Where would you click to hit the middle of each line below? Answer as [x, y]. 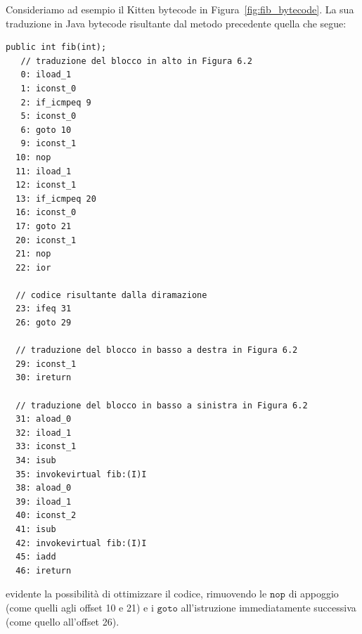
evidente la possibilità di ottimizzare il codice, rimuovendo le [136, 594]
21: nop [33, 254]
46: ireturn [44, 570]
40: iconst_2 [46, 516]
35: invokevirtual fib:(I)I [81, 474]
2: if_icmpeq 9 [56, 102]
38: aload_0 [44, 488]
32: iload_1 [44, 433]
